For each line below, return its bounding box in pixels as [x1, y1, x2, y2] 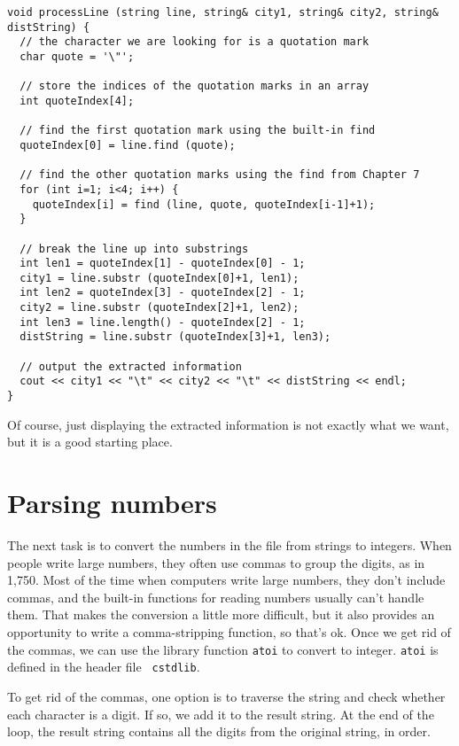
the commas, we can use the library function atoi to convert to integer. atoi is [7, 640, 439, 658]
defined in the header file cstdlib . [7, 657, 200, 676]
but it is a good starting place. [7, 432, 173, 451]
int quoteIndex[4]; [19, 94, 135, 107]
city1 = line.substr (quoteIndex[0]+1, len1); [19, 271, 300, 284]
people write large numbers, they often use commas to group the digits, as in [7, 553, 425, 571]
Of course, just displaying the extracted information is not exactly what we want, [7, 415, 449, 433]
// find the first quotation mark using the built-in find [19, 124, 376, 137]
